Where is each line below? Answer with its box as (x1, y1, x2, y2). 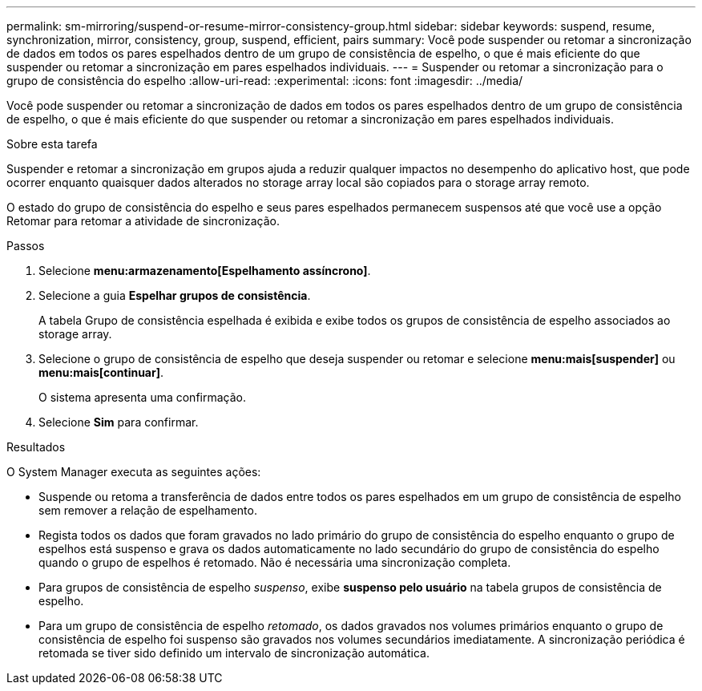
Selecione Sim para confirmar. (38, 415, 199, 429)
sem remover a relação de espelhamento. (38, 503, 257, 517)
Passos (6, 239, 45, 253)
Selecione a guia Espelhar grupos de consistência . (38, 289, 311, 302)
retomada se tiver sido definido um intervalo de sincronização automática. (38, 646, 430, 660)
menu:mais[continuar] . (38, 366, 164, 379)
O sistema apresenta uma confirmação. (38, 390, 246, 404)
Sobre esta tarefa (6, 137, 98, 151)
